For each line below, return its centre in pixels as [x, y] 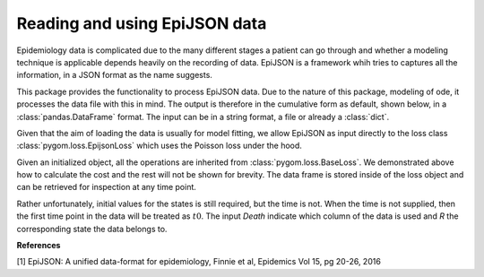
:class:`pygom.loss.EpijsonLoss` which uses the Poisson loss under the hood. [159, 146]
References [39, 246]
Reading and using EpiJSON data [142, 23]
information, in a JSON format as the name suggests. [114, 75]
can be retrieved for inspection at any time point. [107, 187]
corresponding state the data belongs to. [92, 229]
